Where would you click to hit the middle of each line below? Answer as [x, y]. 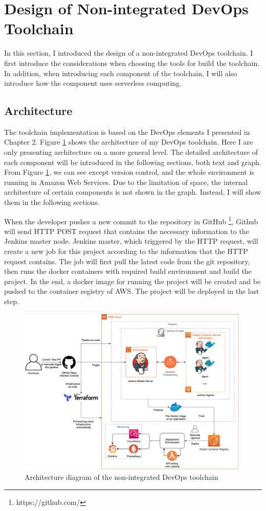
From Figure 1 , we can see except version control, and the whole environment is [129, 172]
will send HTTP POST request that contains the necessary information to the [127, 231]
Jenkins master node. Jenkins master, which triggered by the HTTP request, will [131, 241]
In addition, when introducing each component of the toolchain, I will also [121, 73]
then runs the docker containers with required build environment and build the [128, 271]
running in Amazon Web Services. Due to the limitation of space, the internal [126, 182]
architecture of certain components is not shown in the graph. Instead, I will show [133, 192]
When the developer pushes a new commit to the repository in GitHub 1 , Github [131, 220]
